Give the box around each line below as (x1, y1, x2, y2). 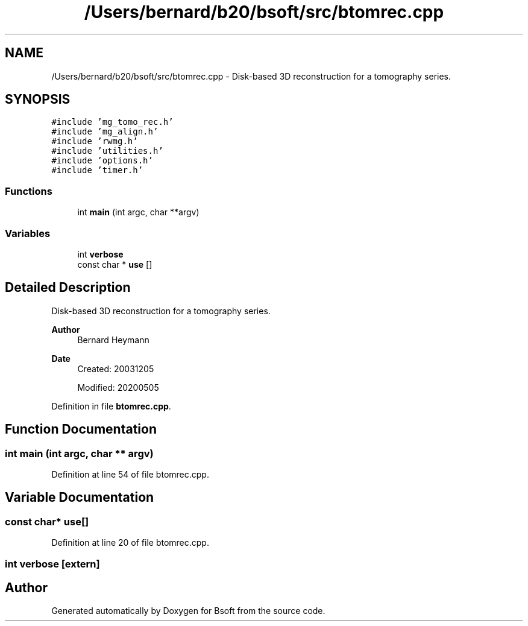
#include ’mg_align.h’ (51, 127, 159, 137)
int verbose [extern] (5, 557, 100, 570)
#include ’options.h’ (51, 156, 153, 166)
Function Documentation (5, 422, 157, 437)
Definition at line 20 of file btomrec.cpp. (51, 537, 209, 548)
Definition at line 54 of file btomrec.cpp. (51, 469, 209, 479)
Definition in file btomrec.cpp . (51, 400, 171, 411)
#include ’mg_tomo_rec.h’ (51, 117, 174, 127)
